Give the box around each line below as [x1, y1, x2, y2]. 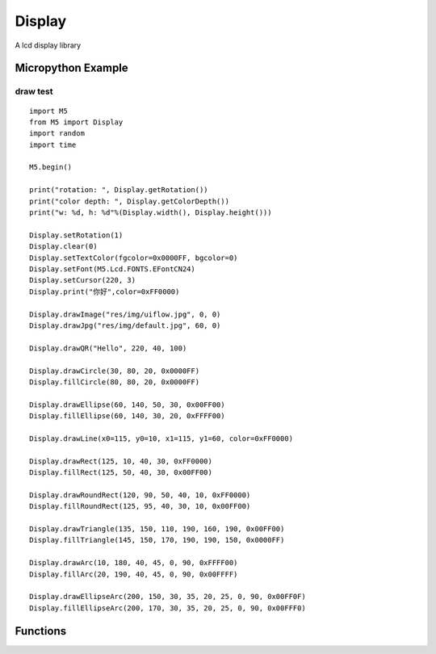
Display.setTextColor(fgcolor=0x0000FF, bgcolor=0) [29, 253, 238, 262]
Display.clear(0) [29, 242, 98, 251]
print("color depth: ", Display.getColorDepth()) [29, 196, 230, 206]
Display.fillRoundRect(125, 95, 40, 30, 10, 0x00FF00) [29, 501, 251, 511]
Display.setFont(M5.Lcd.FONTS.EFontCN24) [29, 264, 195, 274]
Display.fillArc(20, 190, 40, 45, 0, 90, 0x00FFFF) [29, 569, 238, 579]
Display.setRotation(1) [29, 230, 124, 240]
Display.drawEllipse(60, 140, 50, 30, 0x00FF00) [29, 400, 225, 409]
